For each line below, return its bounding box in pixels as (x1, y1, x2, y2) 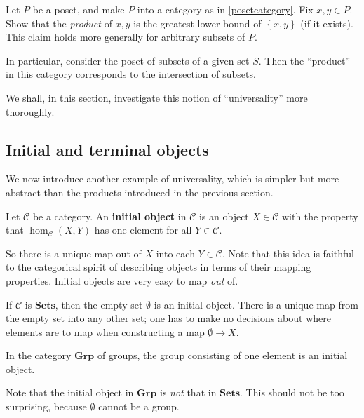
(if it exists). (300, 15, 353, 30)
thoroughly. (6, 104, 55, 119)
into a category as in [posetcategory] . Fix (137, 2, 314, 16)
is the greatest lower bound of (133, 15, 262, 30)
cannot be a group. (98, 399, 180, 414)
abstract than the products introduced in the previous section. (6, 184, 274, 199)
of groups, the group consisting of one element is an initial (97, 348, 348, 363)
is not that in (159, 385, 217, 400)
